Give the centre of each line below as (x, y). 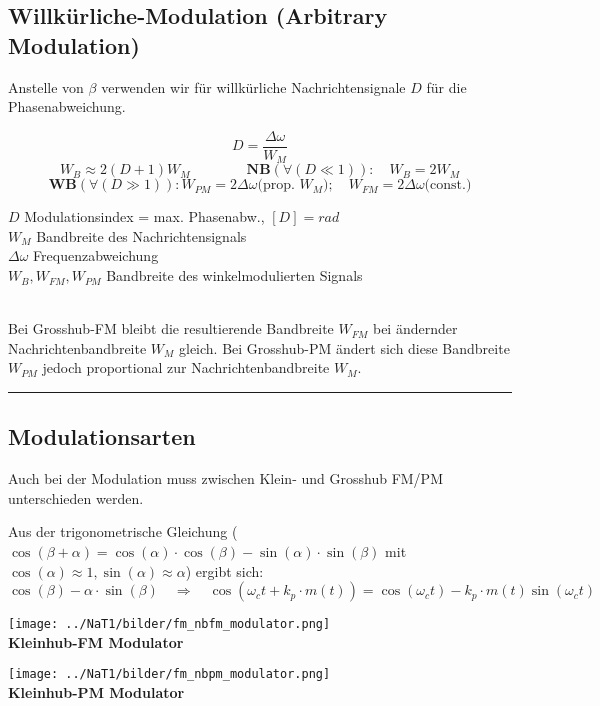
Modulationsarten (102, 436)
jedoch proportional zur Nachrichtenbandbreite (186, 367)
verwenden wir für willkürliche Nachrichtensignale (253, 86)
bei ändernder (415, 328)
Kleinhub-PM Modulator (96, 692)
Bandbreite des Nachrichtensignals (141, 235)
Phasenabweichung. (67, 106)
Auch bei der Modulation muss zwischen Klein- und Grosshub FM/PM (225, 478)
